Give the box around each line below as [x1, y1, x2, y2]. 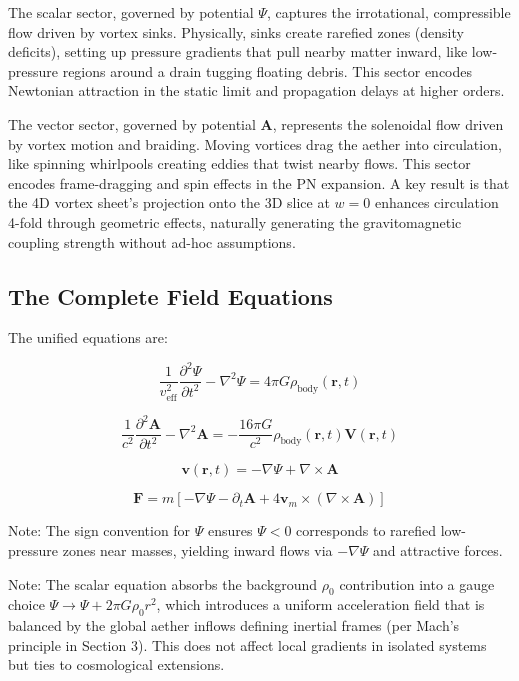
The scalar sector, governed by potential [8, 2, 254, 22]
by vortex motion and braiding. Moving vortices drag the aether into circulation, [8, 133, 502, 154]
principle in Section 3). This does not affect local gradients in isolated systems [8, 634, 487, 655]
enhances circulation [374, 192, 499, 213]
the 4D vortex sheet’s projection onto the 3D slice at [8, 192, 330, 213]
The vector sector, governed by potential [8, 113, 256, 134]
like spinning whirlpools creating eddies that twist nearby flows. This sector [8, 153, 471, 174]
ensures [208, 520, 253, 541]
